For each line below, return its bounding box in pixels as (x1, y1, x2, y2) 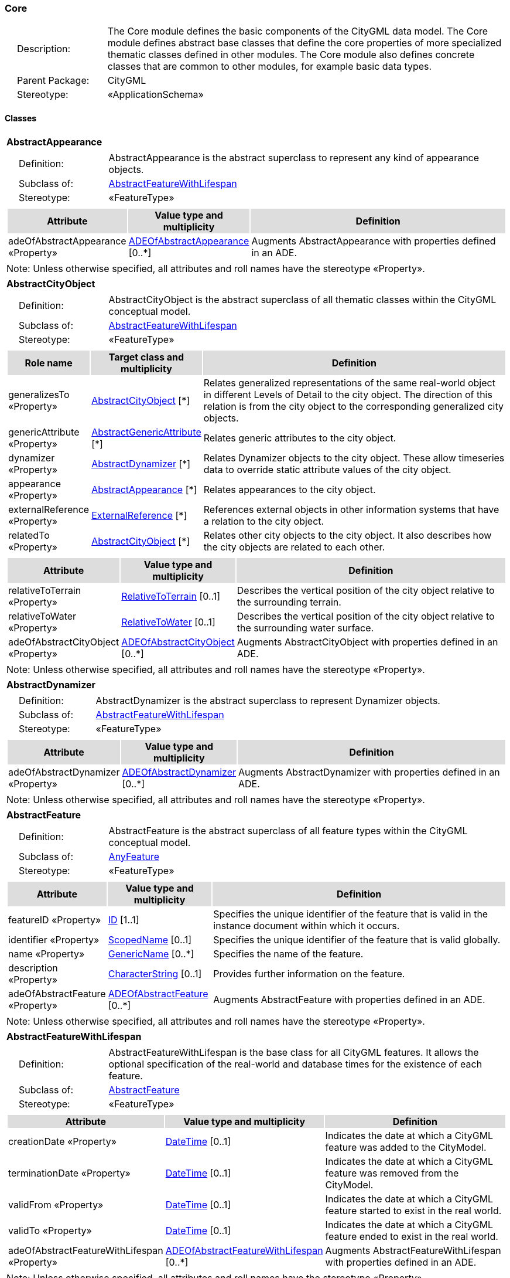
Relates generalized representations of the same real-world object (203, 376, 495, 389)
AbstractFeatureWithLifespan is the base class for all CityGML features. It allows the (108, 1046, 479, 1058)
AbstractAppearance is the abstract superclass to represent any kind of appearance (108, 151, 480, 164)
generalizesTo (8, 388, 70, 400)
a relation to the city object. (203, 515, 324, 527)
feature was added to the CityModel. (325, 1141, 487, 1153)
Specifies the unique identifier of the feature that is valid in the (213, 907, 488, 920)
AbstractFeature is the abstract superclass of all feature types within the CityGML (108, 824, 468, 837)
